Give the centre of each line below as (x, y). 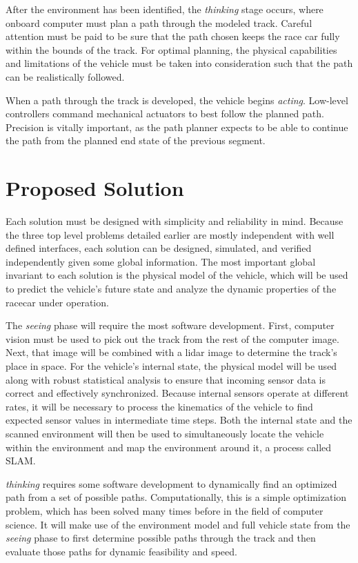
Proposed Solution (95, 188)
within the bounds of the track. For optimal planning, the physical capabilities (171, 49)
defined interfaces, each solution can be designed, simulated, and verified (159, 248)
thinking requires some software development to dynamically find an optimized (171, 483)
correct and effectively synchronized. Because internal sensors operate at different (177, 393)
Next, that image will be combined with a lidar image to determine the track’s (171, 352)
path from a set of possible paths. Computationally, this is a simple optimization (176, 497)
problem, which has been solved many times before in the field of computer (165, 510)
